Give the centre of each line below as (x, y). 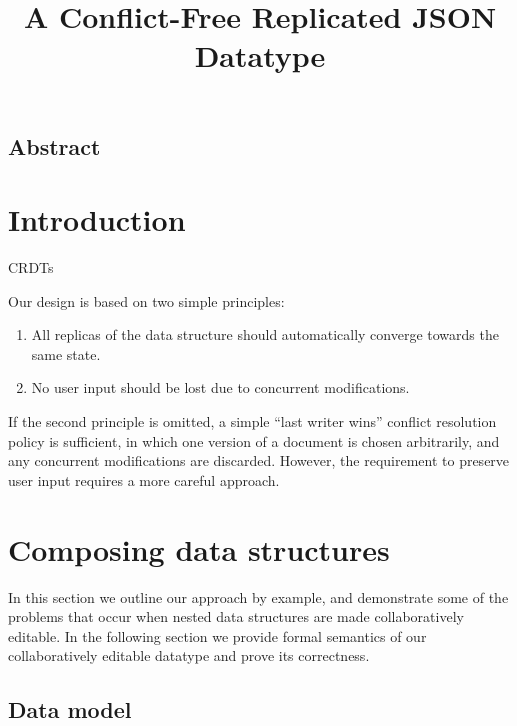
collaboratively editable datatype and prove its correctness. (189, 655)
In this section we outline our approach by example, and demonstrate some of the (258, 596)
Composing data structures (199, 548)
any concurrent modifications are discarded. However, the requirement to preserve (259, 460)
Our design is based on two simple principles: (146, 300)
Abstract (54, 145)
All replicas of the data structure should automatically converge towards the (265, 334)
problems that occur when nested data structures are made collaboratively (236, 616)
